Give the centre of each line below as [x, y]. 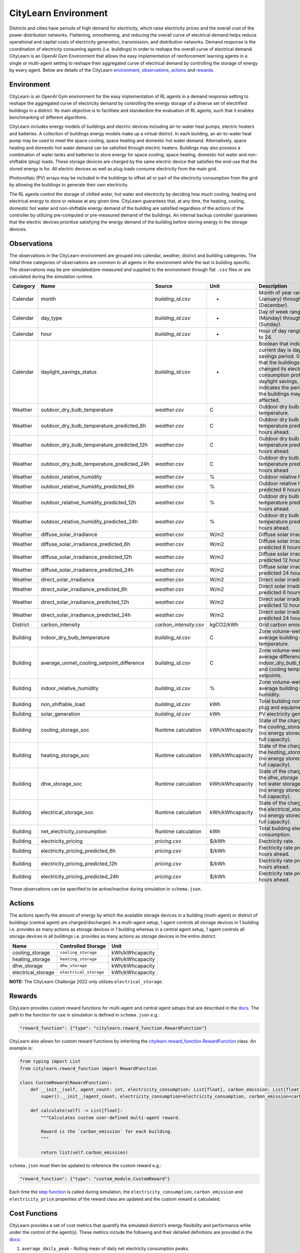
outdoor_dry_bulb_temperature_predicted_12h [94, 445]
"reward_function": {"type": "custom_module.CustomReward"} [95, 1179]
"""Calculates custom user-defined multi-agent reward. [111, 1117]
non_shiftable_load [63, 704]
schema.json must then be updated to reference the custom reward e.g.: [85, 1166]
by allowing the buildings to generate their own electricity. [69, 185]
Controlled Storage [83, 946]
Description [273, 286]
